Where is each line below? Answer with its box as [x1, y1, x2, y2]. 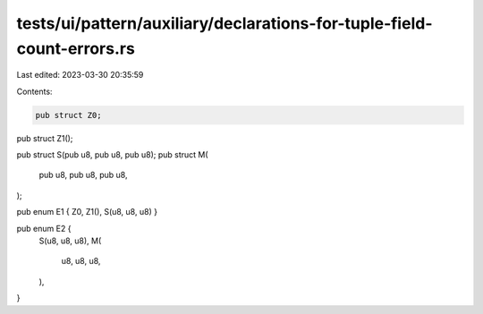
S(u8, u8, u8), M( [38, 235, 102, 246]
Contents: [16, 86, 53, 97]
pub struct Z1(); [16, 132, 73, 143]
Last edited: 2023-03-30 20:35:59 [16, 70, 144, 81]
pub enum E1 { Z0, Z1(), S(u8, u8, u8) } [16, 207, 158, 217]
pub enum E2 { [16, 223, 72, 233]
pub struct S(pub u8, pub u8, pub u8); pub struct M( [16, 149, 209, 160]
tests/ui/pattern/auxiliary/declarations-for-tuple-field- [16, 13, 433, 33]
